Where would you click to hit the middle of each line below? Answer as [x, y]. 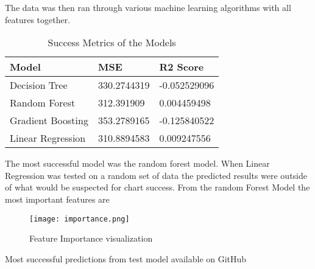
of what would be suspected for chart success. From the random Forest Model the [157, 187]
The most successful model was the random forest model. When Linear [137, 163]
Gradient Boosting [49, 121]
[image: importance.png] [80, 219]
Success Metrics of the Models [112, 43]
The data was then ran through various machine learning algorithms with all [148, 7]
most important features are [57, 199]
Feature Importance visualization [91, 238]
